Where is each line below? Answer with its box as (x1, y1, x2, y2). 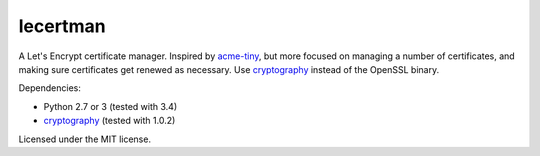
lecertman (18, 15, 106, 37)
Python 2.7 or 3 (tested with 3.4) (43, 100, 178, 112)
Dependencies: (18, 82, 82, 94)
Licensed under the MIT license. (18, 133, 152, 145)
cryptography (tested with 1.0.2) (43, 115, 176, 127)
